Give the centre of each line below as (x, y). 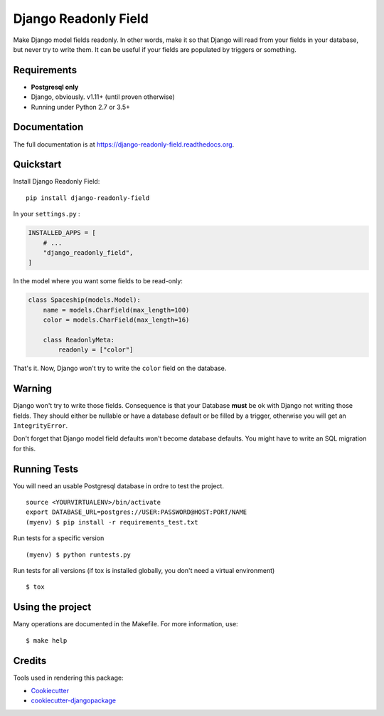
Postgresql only (55, 87)
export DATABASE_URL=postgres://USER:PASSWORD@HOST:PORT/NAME (137, 512)
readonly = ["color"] (96, 350)
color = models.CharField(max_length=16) (116, 320)
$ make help (47, 640)
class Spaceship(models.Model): (85, 300)
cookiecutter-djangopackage (74, 700)
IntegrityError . (41, 425)
